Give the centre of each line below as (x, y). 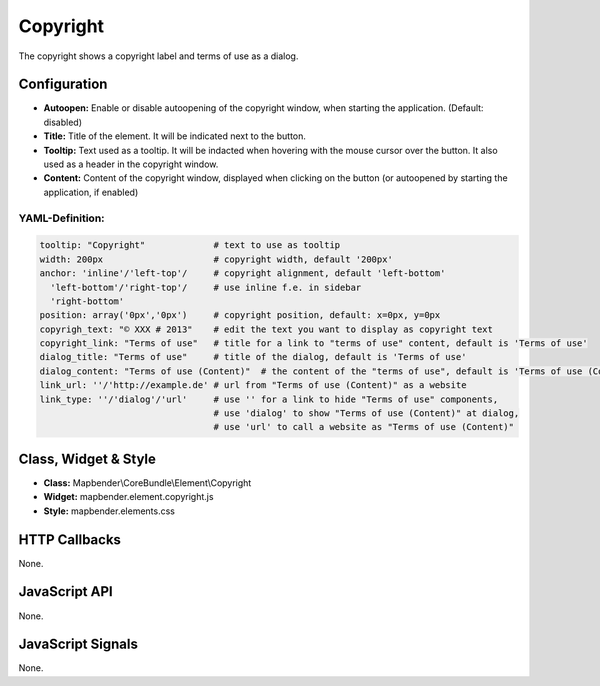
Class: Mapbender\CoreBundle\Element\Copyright (147, 482)
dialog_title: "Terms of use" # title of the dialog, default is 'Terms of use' (253, 357)
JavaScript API (66, 591)
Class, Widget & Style (87, 458)
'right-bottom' (87, 301)
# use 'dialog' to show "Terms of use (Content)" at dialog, (366, 413)
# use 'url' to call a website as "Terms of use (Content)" (364, 427)
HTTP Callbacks (70, 539)
